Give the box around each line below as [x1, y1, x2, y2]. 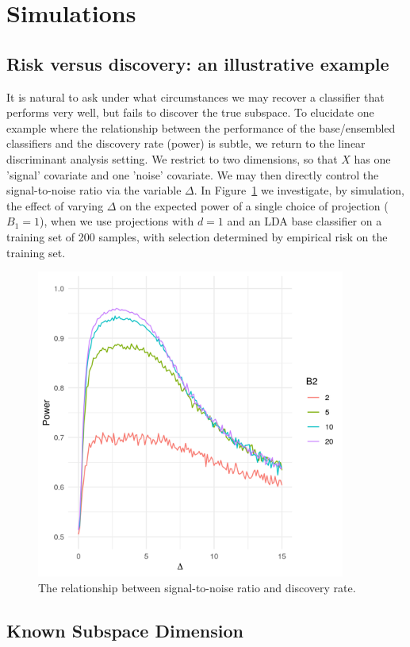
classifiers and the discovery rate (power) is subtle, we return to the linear [6, 135, 366, 152]
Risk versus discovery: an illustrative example [6, 51, 389, 75]
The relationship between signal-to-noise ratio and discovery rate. [38, 579, 356, 595]
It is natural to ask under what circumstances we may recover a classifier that [6, 88, 385, 105]
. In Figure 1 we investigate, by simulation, [194, 182, 404, 198]
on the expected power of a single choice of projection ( [120, 197, 389, 214]
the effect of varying [6, 197, 104, 214]
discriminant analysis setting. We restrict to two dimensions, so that [6, 150, 338, 167]
